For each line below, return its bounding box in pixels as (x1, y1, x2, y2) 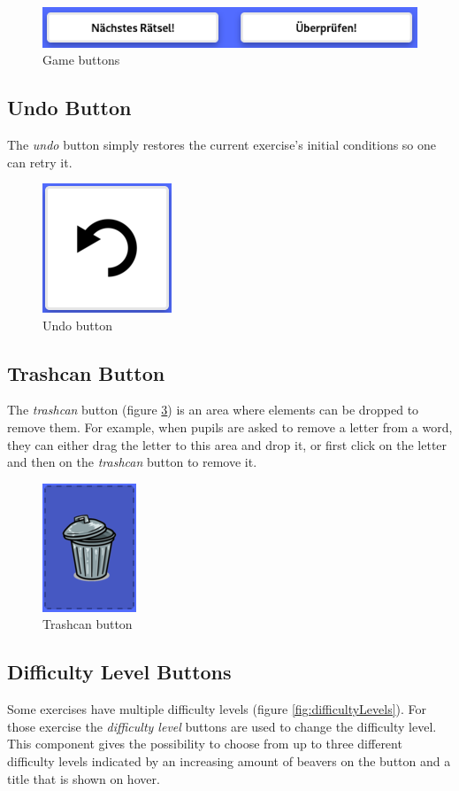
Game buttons (42, 50, 120, 69)
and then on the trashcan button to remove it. (7, 453, 257, 471)
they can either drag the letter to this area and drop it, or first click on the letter (7, 435, 448, 454)
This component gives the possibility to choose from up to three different (7, 734, 402, 753)
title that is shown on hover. (7, 769, 160, 787)
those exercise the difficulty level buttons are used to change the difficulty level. (7, 717, 437, 735)
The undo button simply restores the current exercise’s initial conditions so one (7, 135, 437, 153)
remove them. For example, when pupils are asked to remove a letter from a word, (7, 418, 453, 437)
